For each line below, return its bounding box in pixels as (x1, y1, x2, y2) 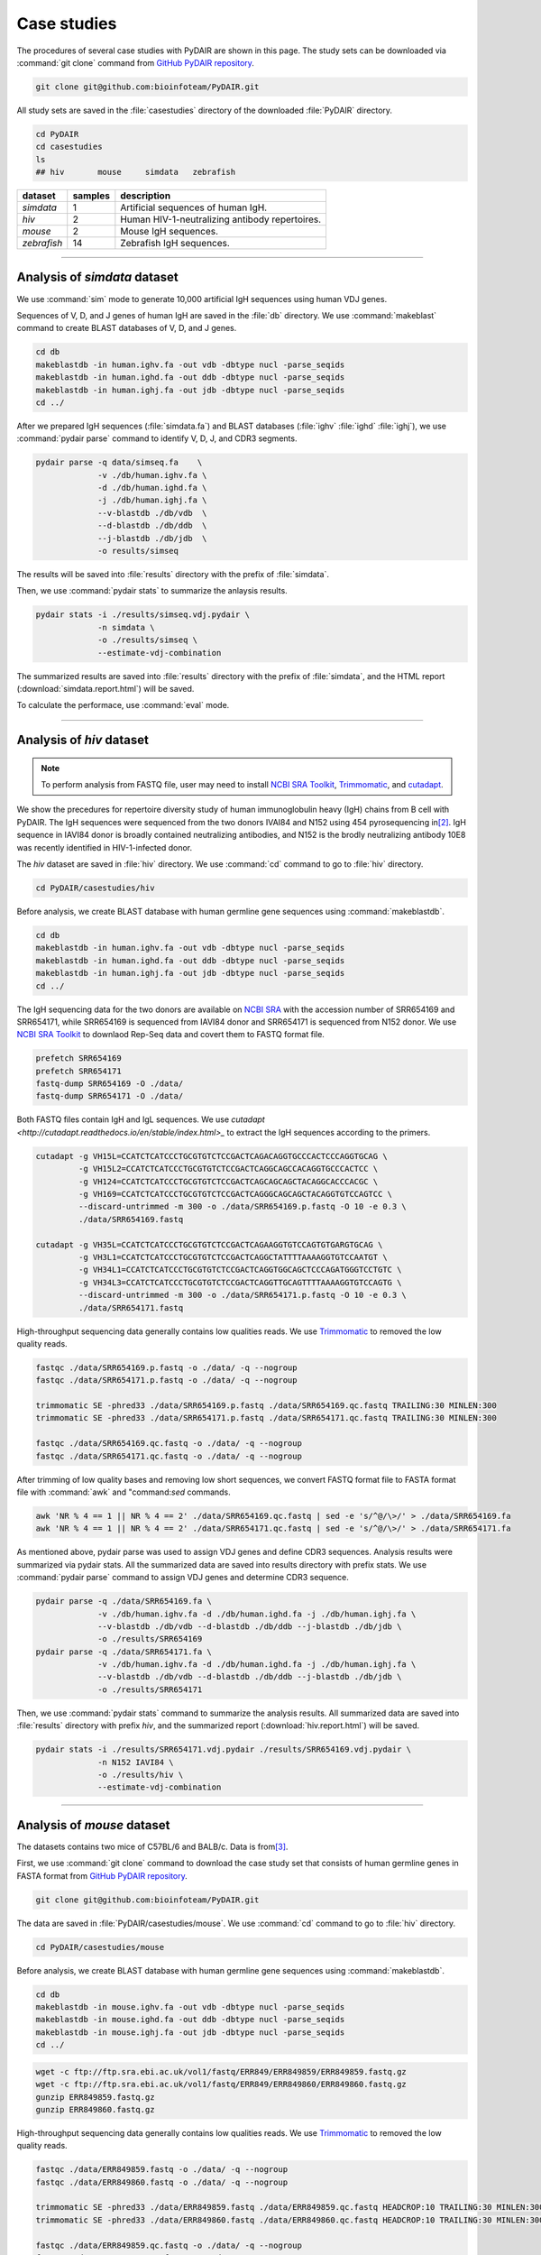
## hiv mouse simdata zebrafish (35, 167, 236, 178)
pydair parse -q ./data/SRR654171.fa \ (35, 1646, 212, 1657)
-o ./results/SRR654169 (97, 1634, 203, 1644)
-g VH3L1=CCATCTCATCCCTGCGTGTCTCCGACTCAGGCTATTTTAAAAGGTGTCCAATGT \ (78, 1252, 388, 1262)
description (120, 189, 171, 202)
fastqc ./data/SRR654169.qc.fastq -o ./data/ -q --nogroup (35, 1439, 302, 1449)
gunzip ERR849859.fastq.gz (35, 2092, 155, 2102)
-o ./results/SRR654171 (97, 1684, 203, 1695)
